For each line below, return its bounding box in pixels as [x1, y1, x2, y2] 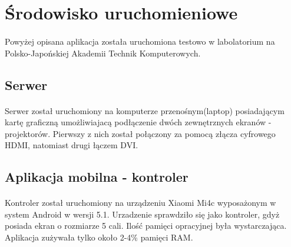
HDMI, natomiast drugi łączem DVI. [5, 139, 138, 151]
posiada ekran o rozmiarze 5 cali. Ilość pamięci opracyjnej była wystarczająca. [5, 219, 287, 232]
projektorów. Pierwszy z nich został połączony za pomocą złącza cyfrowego [5, 127, 276, 139]
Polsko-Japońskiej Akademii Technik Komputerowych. [5, 46, 201, 59]
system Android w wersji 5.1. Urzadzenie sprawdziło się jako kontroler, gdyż [5, 208, 280, 220]
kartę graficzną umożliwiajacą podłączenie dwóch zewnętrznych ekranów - [5, 116, 272, 128]
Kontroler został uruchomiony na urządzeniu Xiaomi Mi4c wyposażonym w [5, 196, 276, 209]
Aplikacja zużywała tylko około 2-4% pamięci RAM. [5, 231, 193, 243]
